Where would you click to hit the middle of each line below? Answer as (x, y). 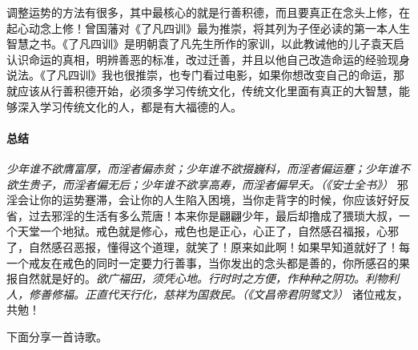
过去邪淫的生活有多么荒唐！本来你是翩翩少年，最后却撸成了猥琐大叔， (213, 215)
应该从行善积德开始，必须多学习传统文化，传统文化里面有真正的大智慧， (208, 90)
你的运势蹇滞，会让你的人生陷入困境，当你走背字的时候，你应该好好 (219, 200)
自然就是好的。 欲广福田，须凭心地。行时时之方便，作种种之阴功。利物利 (208, 278)
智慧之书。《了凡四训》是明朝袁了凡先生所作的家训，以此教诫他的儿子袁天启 (205, 44)
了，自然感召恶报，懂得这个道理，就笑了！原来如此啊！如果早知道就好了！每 (208, 246)
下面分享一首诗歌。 (57, 336)
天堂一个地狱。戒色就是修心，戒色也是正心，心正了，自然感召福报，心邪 (208, 231)
